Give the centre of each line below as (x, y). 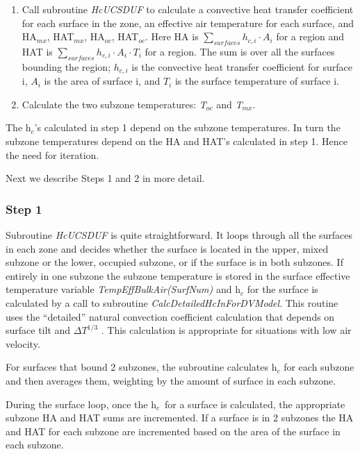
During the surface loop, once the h (81, 404)
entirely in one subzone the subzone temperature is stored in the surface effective (178, 275)
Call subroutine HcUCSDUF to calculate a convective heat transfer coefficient (188, 9)
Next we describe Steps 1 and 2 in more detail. (105, 178)
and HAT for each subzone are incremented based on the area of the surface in (173, 431)
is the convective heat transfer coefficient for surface (242, 66)
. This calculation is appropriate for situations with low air (226, 330)
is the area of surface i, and (102, 81)
